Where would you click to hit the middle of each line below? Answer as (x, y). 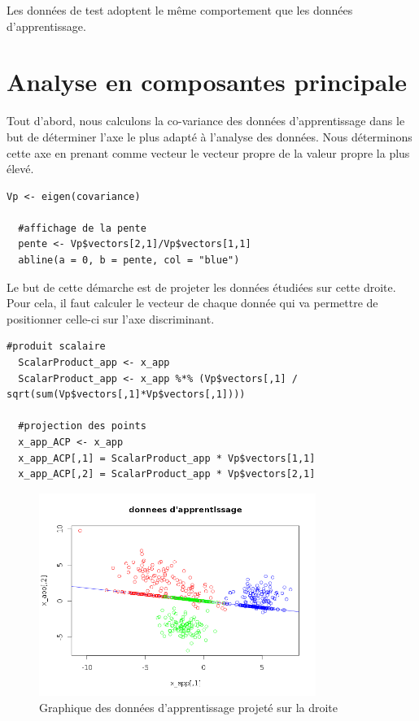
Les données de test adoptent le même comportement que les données (180, 10)
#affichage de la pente (82, 228)
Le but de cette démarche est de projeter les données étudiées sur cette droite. (201, 287)
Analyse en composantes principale (207, 82)
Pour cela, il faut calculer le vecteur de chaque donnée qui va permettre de (192, 303)
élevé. (20, 169)
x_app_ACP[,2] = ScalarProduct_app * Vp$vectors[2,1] (167, 474)
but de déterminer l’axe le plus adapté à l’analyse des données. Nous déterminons (209, 136)
